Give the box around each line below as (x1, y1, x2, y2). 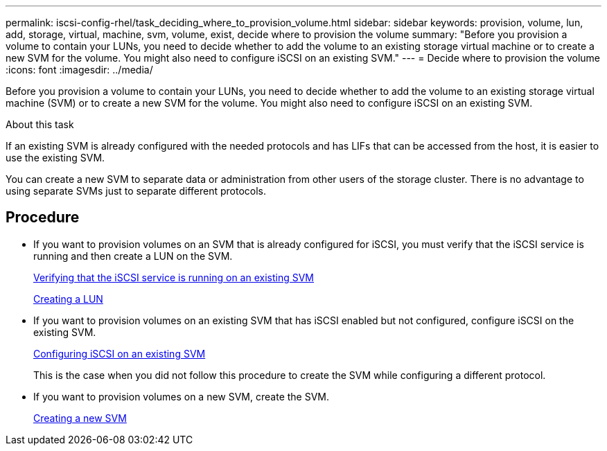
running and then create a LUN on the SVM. (33, 249, 233, 262)
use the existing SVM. (6, 152, 105, 163)
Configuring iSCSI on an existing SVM (33, 347, 206, 360)
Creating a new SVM (33, 412, 127, 424)
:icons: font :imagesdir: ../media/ (6, 64, 153, 76)
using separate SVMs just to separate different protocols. (6, 185, 266, 197)
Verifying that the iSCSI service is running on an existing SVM (33, 271, 315, 283)
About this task (6, 118, 74, 130)
